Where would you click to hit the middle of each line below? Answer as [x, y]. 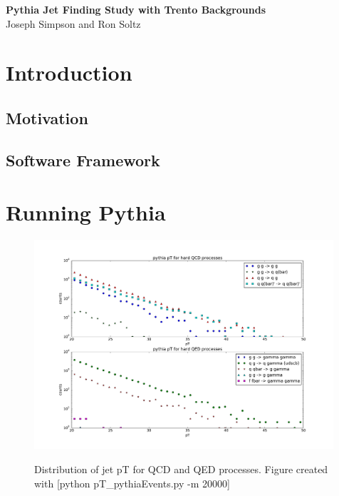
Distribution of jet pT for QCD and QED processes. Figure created [181, 469]
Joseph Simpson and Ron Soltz [73, 23]
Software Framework [83, 160]
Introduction [69, 72]
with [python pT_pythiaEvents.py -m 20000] [132, 483]
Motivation [47, 117]
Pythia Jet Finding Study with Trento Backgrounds [136, 9]
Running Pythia [86, 212]
